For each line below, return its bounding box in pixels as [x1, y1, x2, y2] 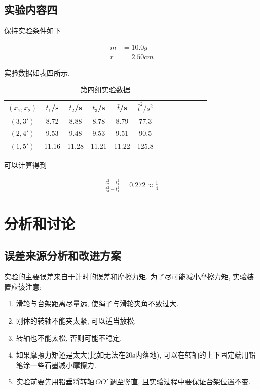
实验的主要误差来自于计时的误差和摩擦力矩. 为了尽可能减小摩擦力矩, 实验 [4, 271, 247, 282]
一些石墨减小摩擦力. [30, 359, 96, 370]
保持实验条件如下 [4, 25, 61, 36]
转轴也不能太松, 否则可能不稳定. [16, 332, 122, 343]
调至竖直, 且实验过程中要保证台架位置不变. [109, 376, 251, 387]
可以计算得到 [4, 160, 47, 170]
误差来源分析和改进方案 [4, 247, 121, 263]
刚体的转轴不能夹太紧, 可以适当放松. [16, 315, 136, 326]
